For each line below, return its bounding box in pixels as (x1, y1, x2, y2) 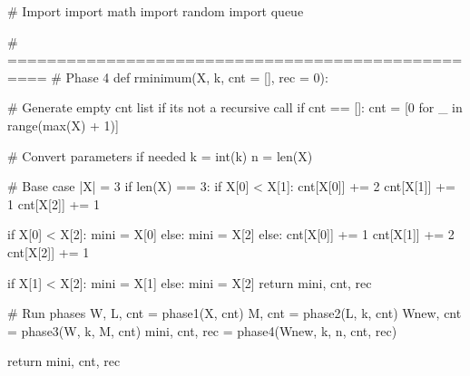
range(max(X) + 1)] (7, 115, 119, 134)
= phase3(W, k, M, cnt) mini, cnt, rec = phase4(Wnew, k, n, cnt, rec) (7, 321, 397, 340)
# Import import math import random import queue (7, 2, 304, 20)
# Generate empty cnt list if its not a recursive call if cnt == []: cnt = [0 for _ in (7, 98, 463, 117)
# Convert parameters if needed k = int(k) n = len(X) (7, 146, 313, 165)
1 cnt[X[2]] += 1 (7, 194, 100, 213)
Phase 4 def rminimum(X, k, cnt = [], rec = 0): (65, 67, 328, 86)
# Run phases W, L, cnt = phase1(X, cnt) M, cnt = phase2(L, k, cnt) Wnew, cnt (7, 304, 462, 323)
